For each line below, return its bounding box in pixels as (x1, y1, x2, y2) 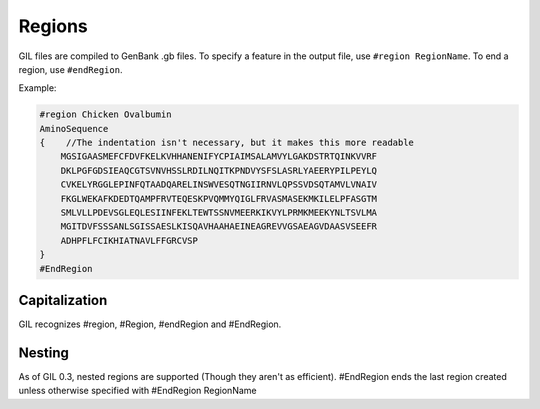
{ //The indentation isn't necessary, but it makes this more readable (39, 137, 415, 149)
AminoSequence (39, 123, 109, 134)
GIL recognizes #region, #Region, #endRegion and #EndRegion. (18, 318, 282, 330)
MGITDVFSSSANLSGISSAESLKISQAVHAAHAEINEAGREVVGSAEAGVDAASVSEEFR (60, 221, 378, 232)
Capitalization (18, 292, 108, 309)
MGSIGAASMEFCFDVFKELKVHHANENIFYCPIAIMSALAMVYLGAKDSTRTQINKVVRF (60, 151, 378, 162)
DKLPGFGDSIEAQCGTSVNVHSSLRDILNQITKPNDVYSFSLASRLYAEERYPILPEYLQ (60, 165, 378, 176)
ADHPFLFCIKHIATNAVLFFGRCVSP (60, 235, 199, 246)
